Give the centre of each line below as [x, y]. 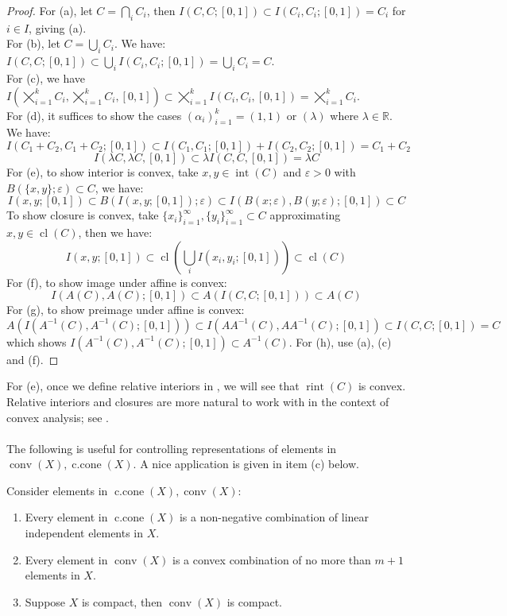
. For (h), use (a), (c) [340, 341]
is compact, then [122, 601]
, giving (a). [58, 27]
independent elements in [84, 533]
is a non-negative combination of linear [274, 517]
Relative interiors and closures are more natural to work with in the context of [198, 401]
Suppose [45, 601]
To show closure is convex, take [83, 215]
